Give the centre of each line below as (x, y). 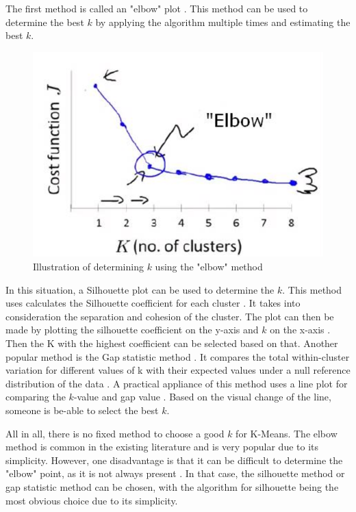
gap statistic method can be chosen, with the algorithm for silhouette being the (172, 486)
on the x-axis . (300, 330)
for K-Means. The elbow (287, 433)
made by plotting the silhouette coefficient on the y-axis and (132, 330)
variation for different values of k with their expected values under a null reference (178, 370)
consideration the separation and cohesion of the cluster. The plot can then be (170, 316)
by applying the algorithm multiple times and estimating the (223, 22)
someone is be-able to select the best (82, 410)
